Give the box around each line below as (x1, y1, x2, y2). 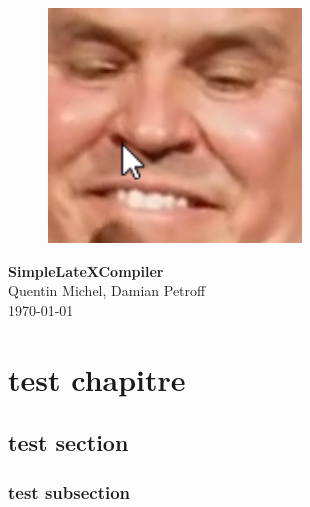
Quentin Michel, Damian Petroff (8, 280, 206, 301)
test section (8, 427, 129, 458)
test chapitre (8, 358, 186, 399)
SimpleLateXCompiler (8, 260, 164, 281)
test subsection (8, 479, 131, 504)
